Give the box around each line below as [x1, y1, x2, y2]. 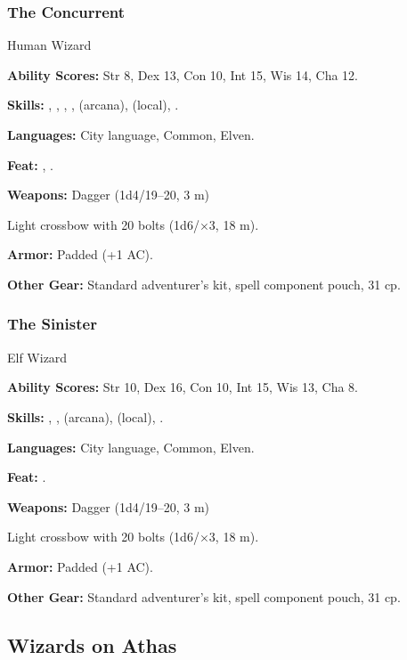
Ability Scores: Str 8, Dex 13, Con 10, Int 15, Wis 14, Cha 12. [7, 65, 358, 84]
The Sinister [7, 313, 97, 335]
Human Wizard [7, 36, 92, 54]
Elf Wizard [7, 347, 68, 366]
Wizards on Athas [7, 631, 177, 658]
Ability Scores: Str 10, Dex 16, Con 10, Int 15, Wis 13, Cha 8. [7, 378, 358, 396]
